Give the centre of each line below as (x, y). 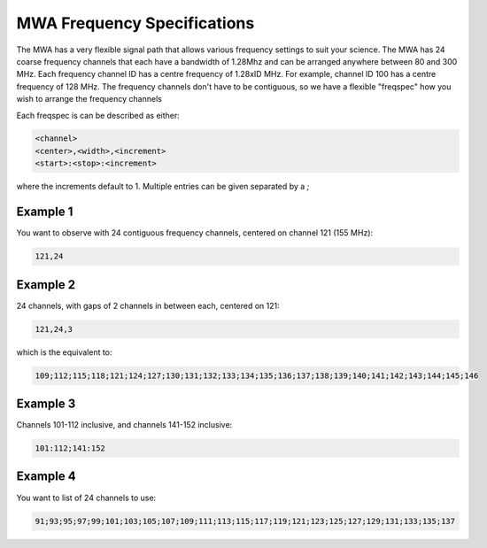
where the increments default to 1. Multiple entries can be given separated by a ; (163, 187)
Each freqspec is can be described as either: (98, 115)
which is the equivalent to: (64, 352)
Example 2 (46, 285)
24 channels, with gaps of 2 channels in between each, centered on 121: (148, 305)
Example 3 (46, 404)
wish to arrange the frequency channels (89, 99)
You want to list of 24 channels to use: (86, 498)
